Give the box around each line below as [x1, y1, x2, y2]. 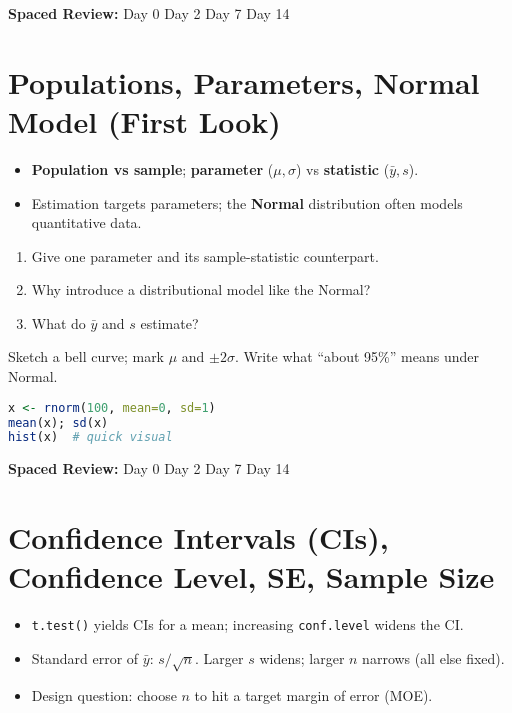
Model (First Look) [8, 100, 281, 141]
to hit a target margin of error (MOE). [194, 684, 433, 705]
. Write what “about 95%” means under [234, 346, 479, 367]
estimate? [140, 312, 199, 333]
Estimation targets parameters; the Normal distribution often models [31, 192, 463, 213]
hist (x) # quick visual [8, 430, 173, 445]
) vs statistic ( [295, 158, 390, 179]
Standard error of [31, 647, 139, 668]
